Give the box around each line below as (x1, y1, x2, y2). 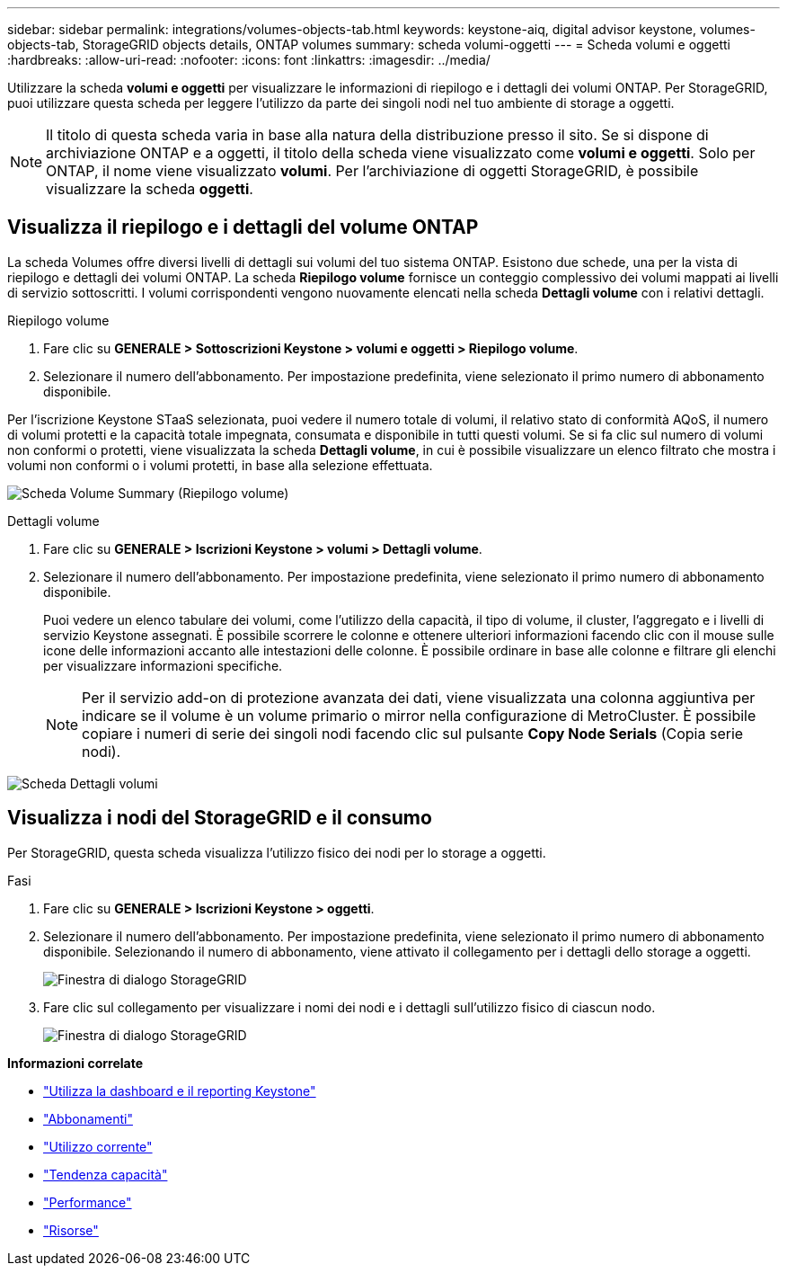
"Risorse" (43, 1222, 99, 1238)
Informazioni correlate (7, 1055, 144, 1071)
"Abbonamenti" (43, 1110, 133, 1126)
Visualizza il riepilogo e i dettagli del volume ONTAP (7, 216, 479, 239)
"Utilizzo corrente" (43, 1138, 153, 1154)
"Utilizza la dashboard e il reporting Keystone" (43, 1082, 316, 1099)
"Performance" (43, 1194, 132, 1210)
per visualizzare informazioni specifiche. (43, 657, 283, 673)
